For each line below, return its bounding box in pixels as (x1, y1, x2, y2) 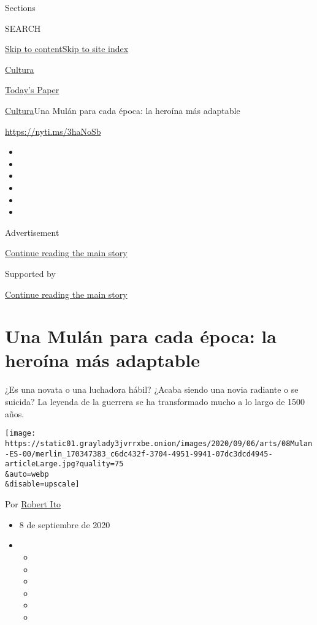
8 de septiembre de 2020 (19, 518, 110, 531)
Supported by (5, 267, 56, 279)
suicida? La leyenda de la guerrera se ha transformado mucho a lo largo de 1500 (5, 395, 305, 407)
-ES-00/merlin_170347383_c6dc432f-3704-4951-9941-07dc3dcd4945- (5, 449, 273, 458)
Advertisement (5, 225, 59, 238)
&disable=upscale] (5, 480, 80, 489)
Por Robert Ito (5, 498, 61, 510)
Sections (5, 1, 36, 13)
